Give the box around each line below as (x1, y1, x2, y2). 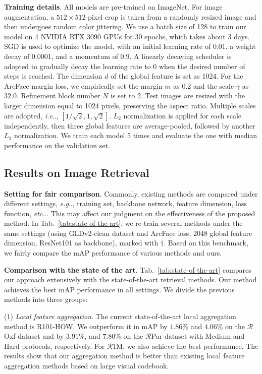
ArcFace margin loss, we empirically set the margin (4, 80, 163, 91)
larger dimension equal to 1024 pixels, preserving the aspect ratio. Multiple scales (4, 100, 256, 110)
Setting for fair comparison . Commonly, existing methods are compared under (4, 188, 258, 199)
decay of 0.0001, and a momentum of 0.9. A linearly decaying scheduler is (4, 50, 232, 61)
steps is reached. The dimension (4, 71, 102, 81)
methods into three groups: (4, 294, 88, 304)
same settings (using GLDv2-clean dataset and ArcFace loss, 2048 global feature (4, 227, 252, 238)
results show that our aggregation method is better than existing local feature (4, 350, 245, 361)
